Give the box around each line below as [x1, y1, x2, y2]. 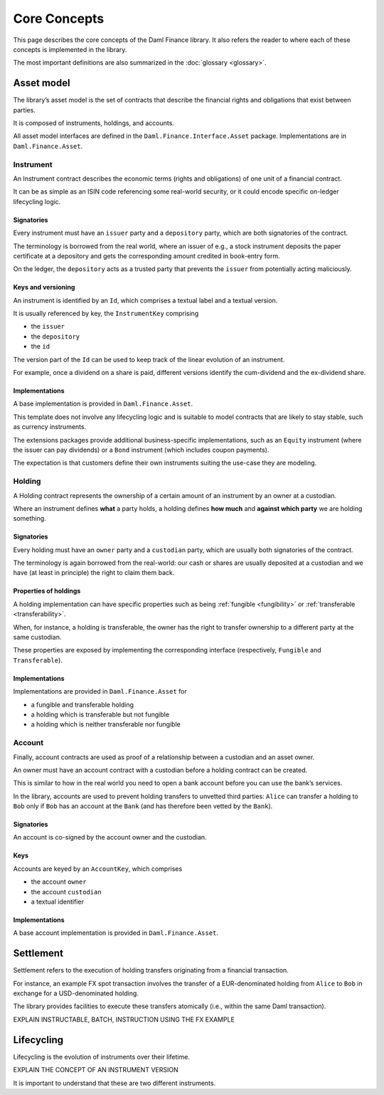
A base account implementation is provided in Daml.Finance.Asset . [13, 929, 218, 937]
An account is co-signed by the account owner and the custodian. [13, 833, 207, 842]
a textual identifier [31, 897, 85, 906]
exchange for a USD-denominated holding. [13, 989, 139, 998]
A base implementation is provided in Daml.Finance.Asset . [13, 399, 193, 408]
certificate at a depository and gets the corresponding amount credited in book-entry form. [13, 251, 280, 260]
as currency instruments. [13, 423, 87, 431]
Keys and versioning [13, 283, 75, 292]
